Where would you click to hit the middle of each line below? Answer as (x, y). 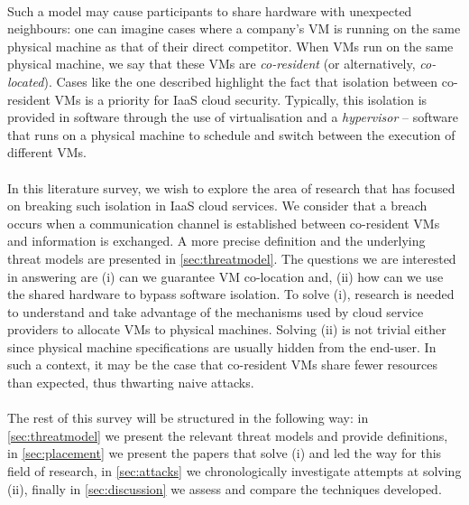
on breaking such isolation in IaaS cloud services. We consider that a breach (217, 206)
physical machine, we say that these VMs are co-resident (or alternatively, (212, 64)
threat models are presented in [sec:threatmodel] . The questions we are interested (232, 258)
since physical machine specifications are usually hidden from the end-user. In (222, 346)
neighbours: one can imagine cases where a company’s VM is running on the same (234, 28)
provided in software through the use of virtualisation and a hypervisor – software (233, 117)
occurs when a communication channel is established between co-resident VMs (224, 223)
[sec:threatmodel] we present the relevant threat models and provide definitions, (228, 435)
